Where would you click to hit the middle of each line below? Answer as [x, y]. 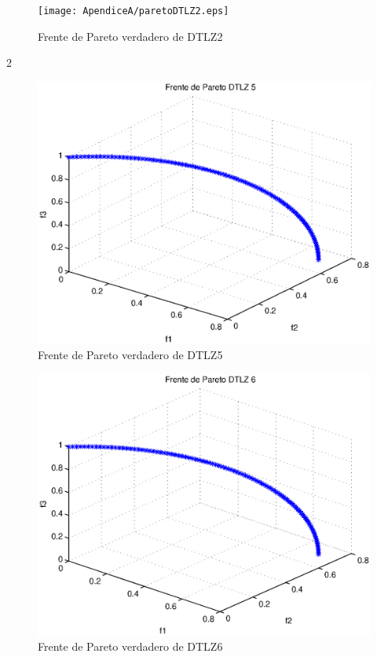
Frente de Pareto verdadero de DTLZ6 [130, 646]
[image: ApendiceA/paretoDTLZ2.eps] [134, 11]
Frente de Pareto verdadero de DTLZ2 [130, 36]
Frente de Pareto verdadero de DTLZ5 [130, 355]
